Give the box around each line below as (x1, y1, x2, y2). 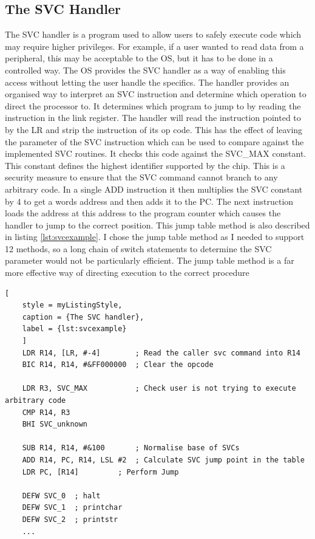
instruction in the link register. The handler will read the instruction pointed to (5, 111, 301, 124)
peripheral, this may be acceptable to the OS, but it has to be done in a (5, 52, 273, 64)
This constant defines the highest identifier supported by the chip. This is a (5, 159, 285, 171)
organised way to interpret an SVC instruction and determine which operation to (5, 88, 307, 100)
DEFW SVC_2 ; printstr (22, 515, 118, 524)
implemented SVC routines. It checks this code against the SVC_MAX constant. (5, 147, 307, 160)
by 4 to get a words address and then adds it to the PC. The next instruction (5, 194, 294, 207)
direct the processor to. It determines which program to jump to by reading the (5, 99, 301, 112)
